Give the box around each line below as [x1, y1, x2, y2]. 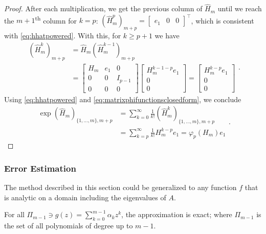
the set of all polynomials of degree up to [4, 220, 133, 231]
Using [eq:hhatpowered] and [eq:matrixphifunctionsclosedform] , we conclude [4, 93, 241, 104]
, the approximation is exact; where [121, 209, 232, 220]
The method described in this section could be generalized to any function [4, 182, 237, 193]
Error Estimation [4, 161, 76, 174]
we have [154, 30, 180, 41]
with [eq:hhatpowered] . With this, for [4, 30, 121, 41]
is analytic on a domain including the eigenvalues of [4, 192, 166, 202]
